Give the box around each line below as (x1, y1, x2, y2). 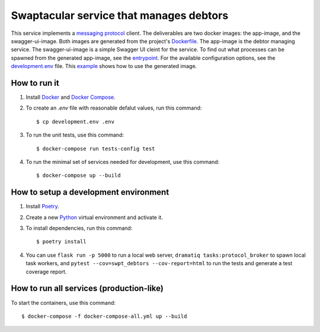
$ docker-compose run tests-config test (36, 145, 155, 152)
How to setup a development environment (11, 187, 169, 198)
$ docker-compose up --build (36, 172, 121, 179)
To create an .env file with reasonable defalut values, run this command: (25, 104, 202, 112)
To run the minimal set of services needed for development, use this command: (25, 158, 220, 165)
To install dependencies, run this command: (25, 225, 133, 232)
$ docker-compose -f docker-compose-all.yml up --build (21, 312, 187, 320)
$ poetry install (36, 238, 87, 245)
